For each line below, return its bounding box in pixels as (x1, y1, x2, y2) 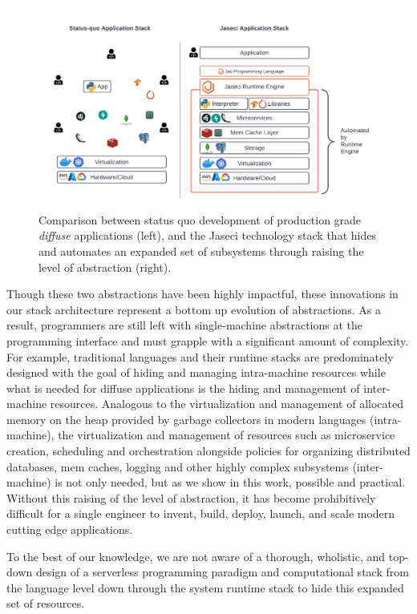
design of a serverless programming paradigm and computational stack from (35, 564, 409, 580)
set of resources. (6, 595, 85, 612)
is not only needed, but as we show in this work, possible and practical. (55, 474, 406, 491)
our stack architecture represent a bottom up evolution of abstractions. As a (6, 301, 381, 317)
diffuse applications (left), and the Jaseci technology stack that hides (38, 227, 376, 244)
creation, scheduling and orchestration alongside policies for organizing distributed (6, 442, 411, 459)
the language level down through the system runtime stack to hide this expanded (6, 579, 404, 596)
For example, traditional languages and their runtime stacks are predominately (6, 348, 394, 365)
